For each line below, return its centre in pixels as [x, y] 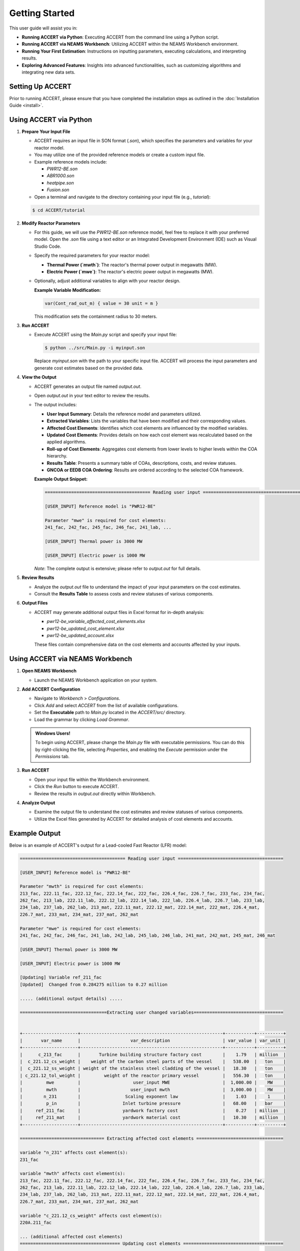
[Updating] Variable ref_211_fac [61, 978]
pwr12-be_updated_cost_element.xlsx [85, 629]
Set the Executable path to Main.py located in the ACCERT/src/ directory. [110, 713]
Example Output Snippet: [61, 479]
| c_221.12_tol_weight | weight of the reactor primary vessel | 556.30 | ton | [153, 1075]
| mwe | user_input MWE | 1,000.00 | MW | [153, 1083]
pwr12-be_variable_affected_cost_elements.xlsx [96, 621]
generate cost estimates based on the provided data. [89, 368]
